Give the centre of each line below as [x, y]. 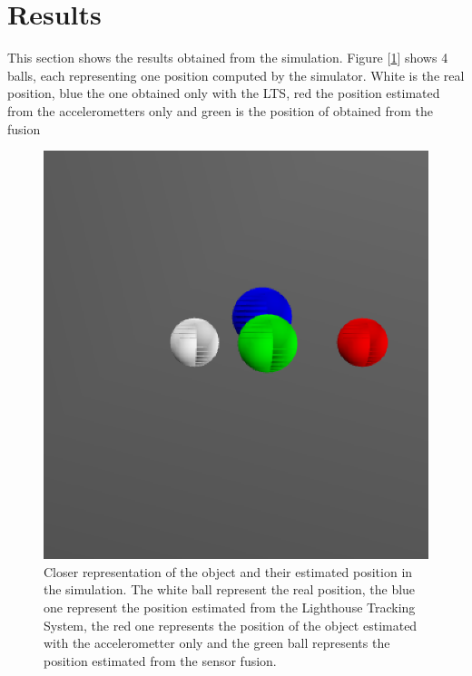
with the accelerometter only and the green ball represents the [217, 643]
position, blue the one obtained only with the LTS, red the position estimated [224, 93]
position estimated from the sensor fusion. [160, 660]
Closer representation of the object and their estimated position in [228, 571]
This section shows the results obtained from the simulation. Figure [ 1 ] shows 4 [228, 58]
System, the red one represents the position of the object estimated [231, 625]
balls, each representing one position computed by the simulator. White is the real [236, 75]
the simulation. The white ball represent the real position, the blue [230, 589]
